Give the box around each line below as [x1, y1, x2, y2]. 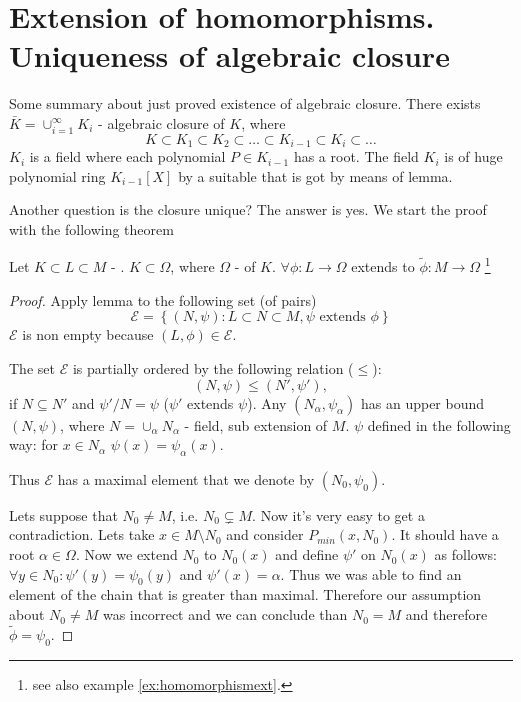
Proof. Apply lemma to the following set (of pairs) [9, 289, 317, 310]
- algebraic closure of [98, 112, 225, 133]
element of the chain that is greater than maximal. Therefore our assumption [9, 584, 482, 605]
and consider [226, 524, 304, 545]
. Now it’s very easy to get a [252, 504, 425, 525]
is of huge [444, 146, 503, 167]
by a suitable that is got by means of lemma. [178, 165, 453, 186]
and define [275, 544, 339, 565]
